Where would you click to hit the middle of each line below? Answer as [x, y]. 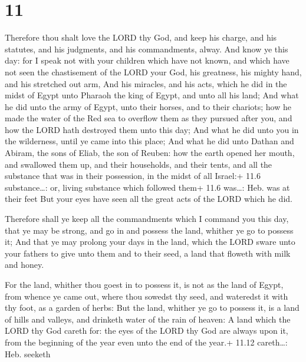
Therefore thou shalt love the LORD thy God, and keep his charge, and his [141, 37]
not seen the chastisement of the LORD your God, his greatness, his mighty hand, [153, 72]
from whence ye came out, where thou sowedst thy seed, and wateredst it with [147, 296]
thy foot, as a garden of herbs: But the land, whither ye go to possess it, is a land [152, 308]
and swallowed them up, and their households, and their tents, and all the [139, 164]
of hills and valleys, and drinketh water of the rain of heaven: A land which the [148, 319]
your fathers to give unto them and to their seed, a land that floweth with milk [148, 253]
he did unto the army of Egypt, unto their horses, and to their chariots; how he [148, 106]
